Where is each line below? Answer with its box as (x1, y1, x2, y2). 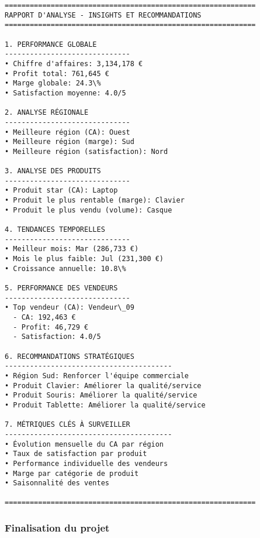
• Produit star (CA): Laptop (5, 186, 118, 195)
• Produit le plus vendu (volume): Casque (5, 205, 172, 214)
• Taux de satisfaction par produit (5, 450, 147, 458)
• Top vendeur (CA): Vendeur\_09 (5, 303, 134, 312)
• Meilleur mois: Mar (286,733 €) (5, 245, 139, 253)
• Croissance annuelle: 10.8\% (5, 264, 126, 273)
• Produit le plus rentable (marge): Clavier (5, 196, 185, 205)
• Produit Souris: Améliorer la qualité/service (5, 391, 197, 400)
